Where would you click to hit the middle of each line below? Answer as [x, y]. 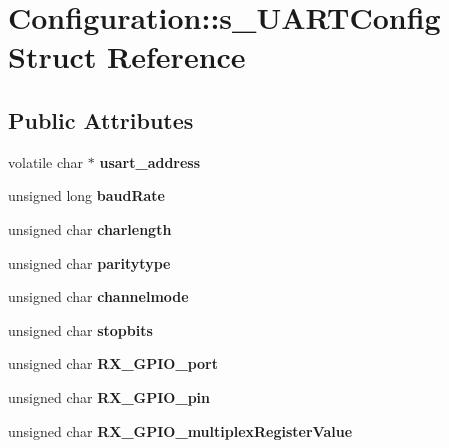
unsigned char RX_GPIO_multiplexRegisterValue [180, 430]
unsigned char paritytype [89, 262]
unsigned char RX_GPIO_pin [109, 396]
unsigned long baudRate [86, 195]
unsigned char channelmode [98, 296]
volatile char [46, 161]
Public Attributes [101, 119]
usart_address [150, 161]
